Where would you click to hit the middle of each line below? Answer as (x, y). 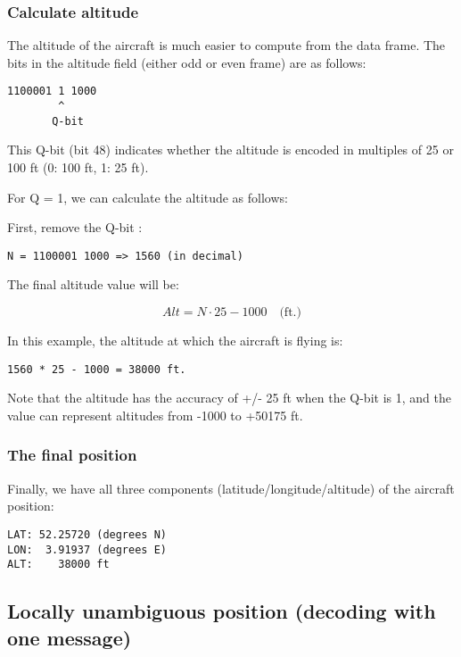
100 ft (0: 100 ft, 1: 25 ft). (78, 166)
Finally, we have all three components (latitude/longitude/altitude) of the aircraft (231, 488)
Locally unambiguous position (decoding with (222, 611)
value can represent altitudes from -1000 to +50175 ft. (155, 415)
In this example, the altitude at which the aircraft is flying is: (175, 340)
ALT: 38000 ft (58, 565)
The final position (72, 455)
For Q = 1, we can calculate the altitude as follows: (148, 197)
